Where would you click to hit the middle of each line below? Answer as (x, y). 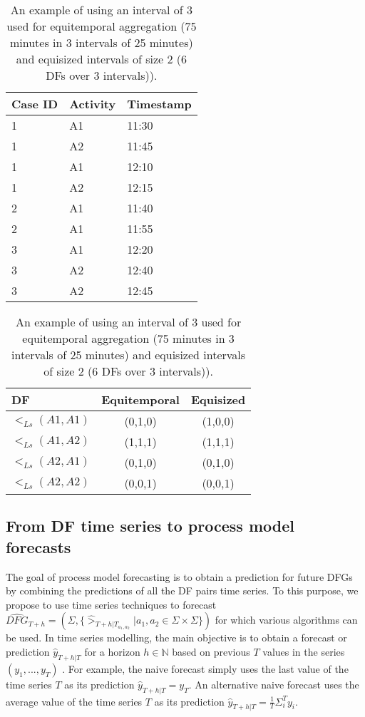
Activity (93, 104)
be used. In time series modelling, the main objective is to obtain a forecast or (176, 638)
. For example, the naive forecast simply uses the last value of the (205, 668)
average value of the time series (74, 701)
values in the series (304, 651)
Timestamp (159, 104)
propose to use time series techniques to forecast (111, 604)
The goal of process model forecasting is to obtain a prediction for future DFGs (179, 576)
